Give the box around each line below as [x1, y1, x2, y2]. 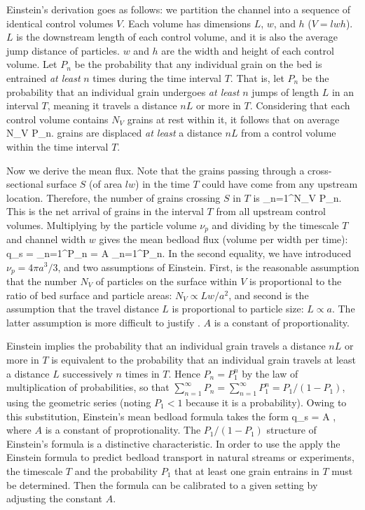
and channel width [6, 232, 86, 247]
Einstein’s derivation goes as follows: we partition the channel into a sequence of [6, 2, 351, 16]
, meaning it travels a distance [47, 98, 177, 113]
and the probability [74, 463, 158, 478]
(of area [89, 177, 123, 191]
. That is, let [230, 70, 284, 85]
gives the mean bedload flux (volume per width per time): [99, 232, 348, 247]
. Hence [168, 366, 200, 380]
